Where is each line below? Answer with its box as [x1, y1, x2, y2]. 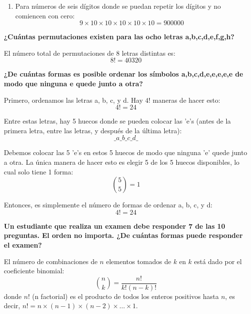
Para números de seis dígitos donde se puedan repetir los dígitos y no [15, 1, 221, 11]
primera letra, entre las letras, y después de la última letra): [4, 125, 182, 135]
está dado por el [194, 256, 242, 266]
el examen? [4, 239, 42, 250]
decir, [4, 300, 20, 311]
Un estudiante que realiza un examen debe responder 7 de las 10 [4, 220, 225, 231]
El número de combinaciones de [4, 256, 98, 266]
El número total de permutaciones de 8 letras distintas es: [4, 47, 175, 58]
